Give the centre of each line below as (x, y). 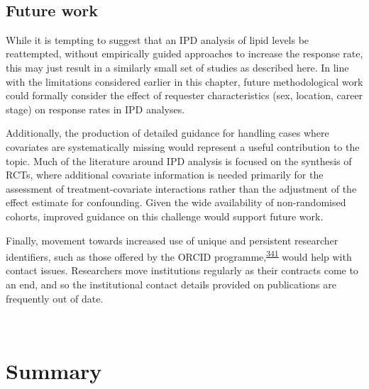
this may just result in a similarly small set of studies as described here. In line (177, 67)
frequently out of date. (55, 298)
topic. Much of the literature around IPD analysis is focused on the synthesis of (179, 160)
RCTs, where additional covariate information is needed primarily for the (165, 175)
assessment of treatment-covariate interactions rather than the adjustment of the (181, 188)
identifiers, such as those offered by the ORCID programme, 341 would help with (179, 255)
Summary (54, 370)
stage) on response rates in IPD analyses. (95, 109)
